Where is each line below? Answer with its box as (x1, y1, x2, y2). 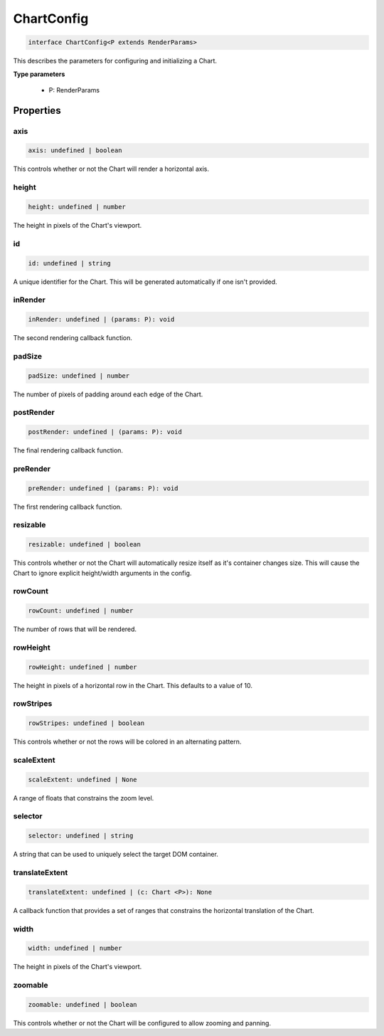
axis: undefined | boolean (28, 147, 122, 154)
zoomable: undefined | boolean (28, 1000, 138, 1008)
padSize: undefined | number (28, 371, 130, 380)
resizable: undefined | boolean (28, 541, 142, 549)
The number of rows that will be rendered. (13, 625, 137, 633)
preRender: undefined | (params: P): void (28, 484, 178, 492)
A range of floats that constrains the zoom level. (13, 793, 154, 802)
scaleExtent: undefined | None (28, 776, 138, 783)
